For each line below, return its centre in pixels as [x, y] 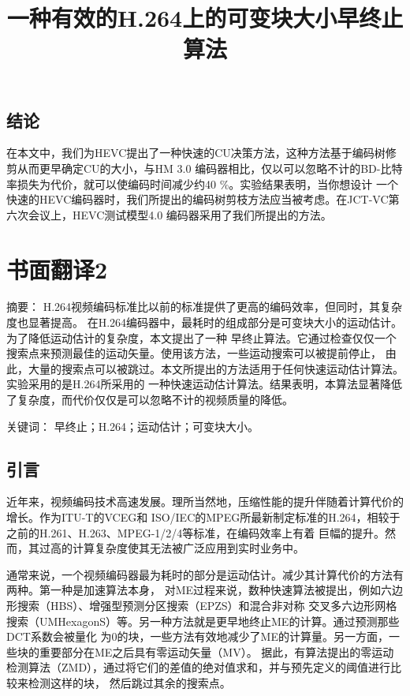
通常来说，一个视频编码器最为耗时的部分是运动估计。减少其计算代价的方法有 [205, 574]
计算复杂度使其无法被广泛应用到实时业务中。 [188, 548]
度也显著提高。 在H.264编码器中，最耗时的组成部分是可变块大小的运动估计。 [205, 322]
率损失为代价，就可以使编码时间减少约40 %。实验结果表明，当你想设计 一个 [202, 183]
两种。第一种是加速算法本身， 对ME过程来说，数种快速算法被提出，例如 [194, 590]
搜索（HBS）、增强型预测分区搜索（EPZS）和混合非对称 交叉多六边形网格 [207, 605]
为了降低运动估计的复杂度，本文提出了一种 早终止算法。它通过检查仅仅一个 [201, 337]
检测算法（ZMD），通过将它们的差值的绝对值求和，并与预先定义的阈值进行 [199, 667]
